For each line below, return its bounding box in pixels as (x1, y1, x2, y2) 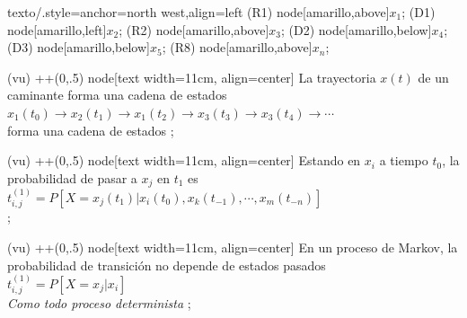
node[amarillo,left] (7, 20, 107, 39)
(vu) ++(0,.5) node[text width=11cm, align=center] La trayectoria (7, 67, 376, 86)
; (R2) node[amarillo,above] (119, 20, 269, 39)
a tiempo (379, 151, 428, 170)
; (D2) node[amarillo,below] (281, 20, 432, 39)
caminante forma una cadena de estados (7, 85, 227, 104)
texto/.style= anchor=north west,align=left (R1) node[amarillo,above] (7, 3, 390, 21)
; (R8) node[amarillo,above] (162, 38, 313, 57)
